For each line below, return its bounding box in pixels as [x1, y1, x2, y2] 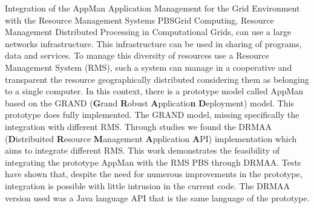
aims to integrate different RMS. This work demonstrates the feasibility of [5, 144, 280, 157]
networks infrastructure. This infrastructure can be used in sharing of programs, [5, 37, 302, 50]
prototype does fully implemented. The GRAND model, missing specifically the [5, 108, 299, 121]
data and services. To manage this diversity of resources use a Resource [5, 49, 269, 62]
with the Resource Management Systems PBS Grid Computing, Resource [5, 13, 274, 26]
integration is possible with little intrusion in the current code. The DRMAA [5, 179, 290, 192]
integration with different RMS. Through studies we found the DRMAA [5, 120, 272, 132]
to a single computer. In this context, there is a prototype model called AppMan [5, 85, 304, 97]
